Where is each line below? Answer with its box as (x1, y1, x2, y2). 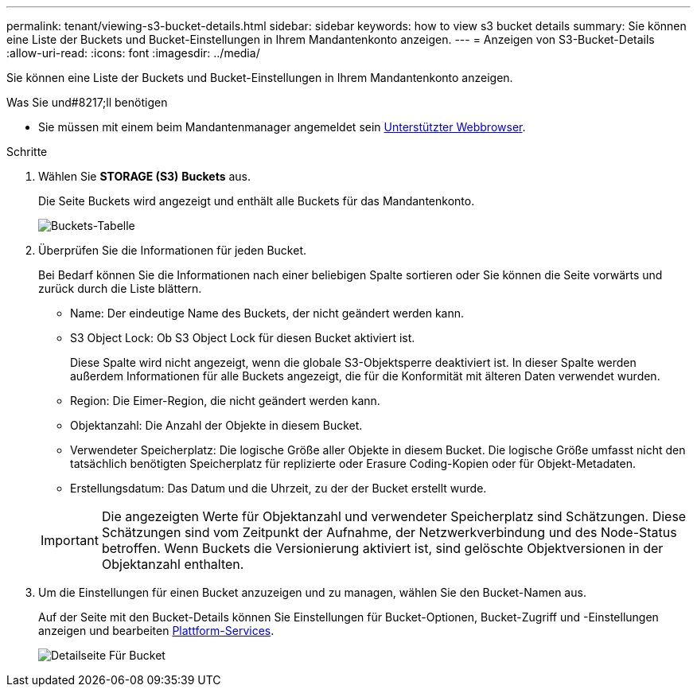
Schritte (6, 145, 48, 158)
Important (41, 532, 99, 548)
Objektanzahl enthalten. (101, 556, 244, 572)
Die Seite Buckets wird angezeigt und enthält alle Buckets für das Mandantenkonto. (38, 194, 475, 208)
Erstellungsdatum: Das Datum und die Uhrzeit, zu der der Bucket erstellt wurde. (70, 481, 487, 495)
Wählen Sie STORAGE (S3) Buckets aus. (38, 169, 251, 183)
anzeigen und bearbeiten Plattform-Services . (38, 624, 275, 637)
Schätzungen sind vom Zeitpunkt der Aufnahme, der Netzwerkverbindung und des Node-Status (101, 524, 677, 540)
